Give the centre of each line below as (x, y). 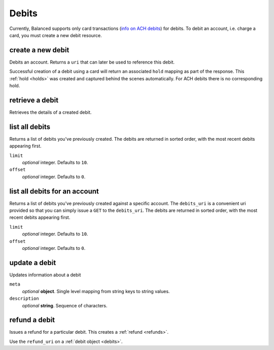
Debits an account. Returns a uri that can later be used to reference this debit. (92, 62)
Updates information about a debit (45, 275)
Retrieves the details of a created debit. (50, 112)
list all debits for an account (54, 191)
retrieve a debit (34, 100)
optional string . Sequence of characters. (65, 305)
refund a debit (32, 320)
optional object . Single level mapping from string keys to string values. (96, 291)
